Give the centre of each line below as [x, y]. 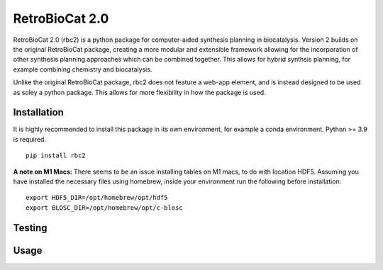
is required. [29, 139]
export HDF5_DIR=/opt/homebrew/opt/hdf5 [97, 198]
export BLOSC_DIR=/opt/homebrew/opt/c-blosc [105, 208]
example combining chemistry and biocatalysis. [83, 69]
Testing [30, 228]
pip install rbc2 [56, 156]
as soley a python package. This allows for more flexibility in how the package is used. [139, 92]
